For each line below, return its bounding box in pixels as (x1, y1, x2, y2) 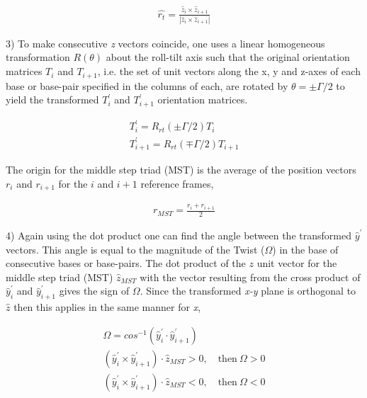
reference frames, (140, 176, 214, 191)
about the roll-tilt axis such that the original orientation (106, 50, 350, 64)
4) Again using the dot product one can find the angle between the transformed (6, 227, 351, 242)
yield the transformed (6, 92, 99, 107)
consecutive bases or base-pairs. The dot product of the (6, 256, 246, 271)
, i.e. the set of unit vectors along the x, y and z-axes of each (97, 64, 361, 79)
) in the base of (272, 241, 339, 256)
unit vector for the (256, 256, 337, 271)
